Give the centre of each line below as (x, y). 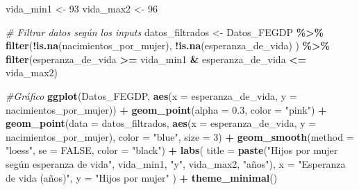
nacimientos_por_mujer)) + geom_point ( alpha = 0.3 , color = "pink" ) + (166, 109)
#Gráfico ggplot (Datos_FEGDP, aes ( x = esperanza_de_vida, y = (151, 95)
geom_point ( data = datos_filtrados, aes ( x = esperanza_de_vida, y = (161, 123)
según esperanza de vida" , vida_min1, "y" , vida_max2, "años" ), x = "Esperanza (176, 163)
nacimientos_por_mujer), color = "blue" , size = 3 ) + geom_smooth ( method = (180, 136)
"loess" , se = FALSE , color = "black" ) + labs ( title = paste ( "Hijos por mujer (172, 150)
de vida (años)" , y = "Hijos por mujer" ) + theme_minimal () (142, 177)
